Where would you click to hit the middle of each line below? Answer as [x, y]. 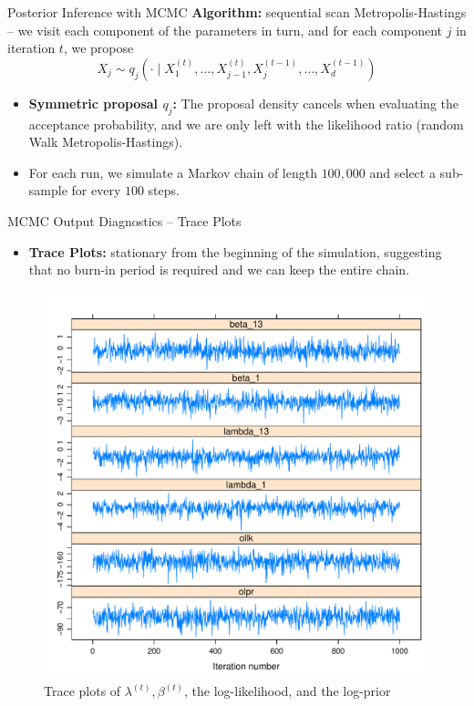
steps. [164, 190]
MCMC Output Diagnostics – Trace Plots [124, 220]
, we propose [98, 48]
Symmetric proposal [93, 103]
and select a [402, 172]
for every [96, 190]
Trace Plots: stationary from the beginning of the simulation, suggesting [235, 251]
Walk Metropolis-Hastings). [106, 142]
